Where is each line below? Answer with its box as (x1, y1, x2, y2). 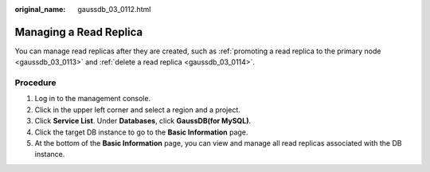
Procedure (14, 77, 57, 88)
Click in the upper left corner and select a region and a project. (34, 104, 240, 115)
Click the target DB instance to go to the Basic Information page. (34, 127, 248, 137)
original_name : (14, 5, 66, 14)
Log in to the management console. (34, 94, 151, 104)
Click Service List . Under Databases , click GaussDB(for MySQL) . (34, 116, 251, 126)
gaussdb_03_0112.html (77, 5, 151, 14)
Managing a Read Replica (14, 25, 143, 39)
